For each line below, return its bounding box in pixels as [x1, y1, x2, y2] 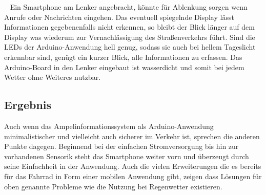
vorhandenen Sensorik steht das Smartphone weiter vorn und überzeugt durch [4, 150, 249, 161]
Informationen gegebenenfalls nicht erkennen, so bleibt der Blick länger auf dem [4, 21, 255, 32]
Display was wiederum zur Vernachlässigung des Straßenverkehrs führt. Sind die [4, 31, 255, 42]
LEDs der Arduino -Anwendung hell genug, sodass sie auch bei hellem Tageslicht [4, 41, 256, 52]
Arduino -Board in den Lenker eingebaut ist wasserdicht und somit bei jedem [4, 61, 244, 72]
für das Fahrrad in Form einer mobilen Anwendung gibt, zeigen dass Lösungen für [4, 170, 262, 181]
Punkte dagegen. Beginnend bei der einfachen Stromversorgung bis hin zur [4, 141, 239, 151]
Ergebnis [4, 97, 52, 113]
